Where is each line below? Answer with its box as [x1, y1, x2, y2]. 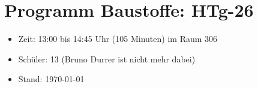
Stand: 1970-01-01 [18, 73, 85, 85]
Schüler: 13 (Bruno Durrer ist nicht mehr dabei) [18, 52, 196, 65]
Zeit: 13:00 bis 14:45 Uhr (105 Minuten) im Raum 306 [18, 32, 218, 45]
